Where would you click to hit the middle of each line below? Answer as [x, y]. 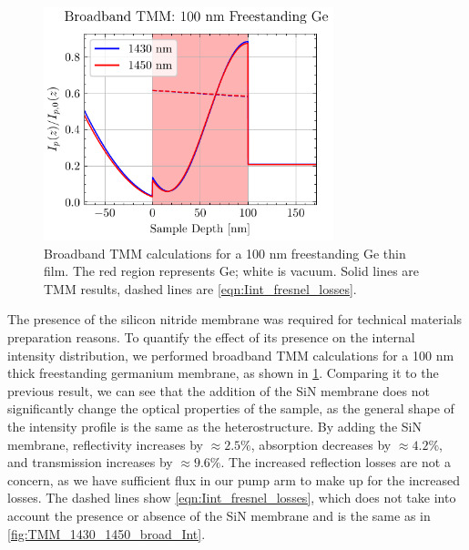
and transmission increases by [90, 462]
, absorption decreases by [321, 444]
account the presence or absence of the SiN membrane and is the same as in [219, 515]
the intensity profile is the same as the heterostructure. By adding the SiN [214, 426]
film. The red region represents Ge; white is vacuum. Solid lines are [232, 271]
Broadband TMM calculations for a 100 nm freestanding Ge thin [225, 253]
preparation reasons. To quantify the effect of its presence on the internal [211, 336]
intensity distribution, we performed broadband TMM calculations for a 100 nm [231, 355]
